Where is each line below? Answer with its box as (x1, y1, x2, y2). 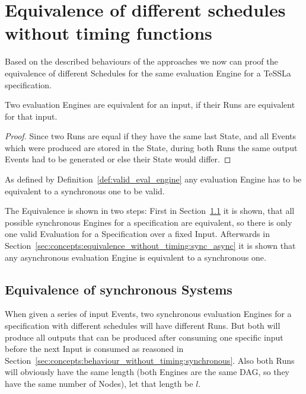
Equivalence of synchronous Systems (5, 280, 232, 298)
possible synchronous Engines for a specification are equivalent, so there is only (5, 216, 292, 228)
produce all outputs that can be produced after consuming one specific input (5, 331, 283, 343)
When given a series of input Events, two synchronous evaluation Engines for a (5, 307, 292, 320)
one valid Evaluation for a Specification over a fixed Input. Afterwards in (5, 228, 270, 240)
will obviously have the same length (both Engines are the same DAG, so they (5, 366, 289, 378)
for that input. (5, 110, 58, 122)
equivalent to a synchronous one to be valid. (5, 184, 165, 197)
